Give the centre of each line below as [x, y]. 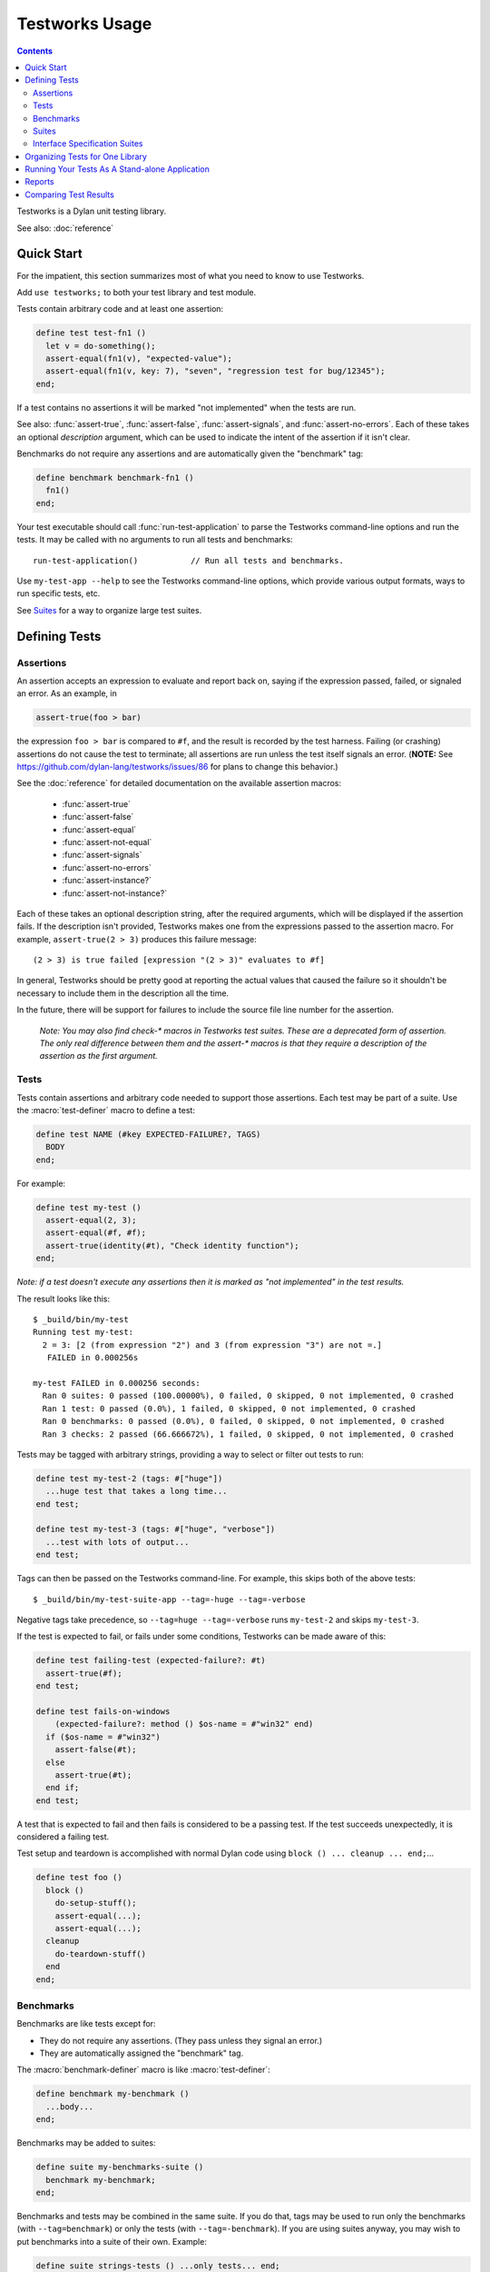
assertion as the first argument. [98, 1056]
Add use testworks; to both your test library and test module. [137, 292]
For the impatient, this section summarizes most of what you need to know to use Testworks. [191, 275]
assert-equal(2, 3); [91, 1221]
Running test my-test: [83, 1332]
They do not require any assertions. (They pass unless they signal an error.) [181, 2040]
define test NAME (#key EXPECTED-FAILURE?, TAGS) [148, 1134]
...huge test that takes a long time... [137, 1491]
